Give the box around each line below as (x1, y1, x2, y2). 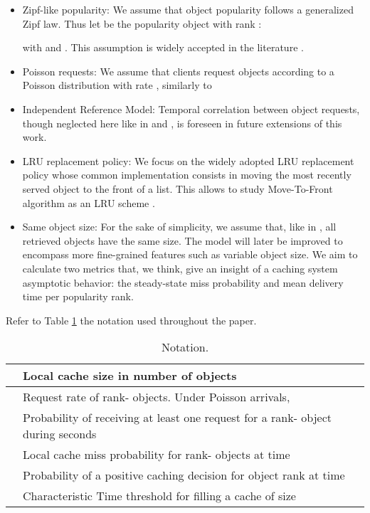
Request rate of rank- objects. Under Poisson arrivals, (23, 388, 290, 406)
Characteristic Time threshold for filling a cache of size (23, 487, 296, 504)
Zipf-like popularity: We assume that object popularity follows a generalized (22, 2, 354, 16)
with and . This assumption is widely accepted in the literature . (22, 40, 304, 55)
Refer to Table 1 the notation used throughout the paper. (6, 312, 257, 327)
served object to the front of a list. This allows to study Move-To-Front (22, 181, 333, 196)
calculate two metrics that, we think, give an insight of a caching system (22, 260, 338, 275)
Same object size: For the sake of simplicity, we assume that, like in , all (22, 219, 337, 234)
